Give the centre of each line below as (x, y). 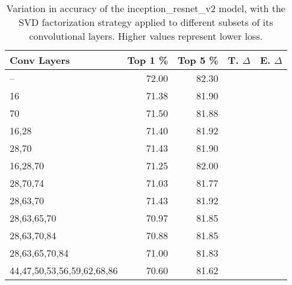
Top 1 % (148, 60)
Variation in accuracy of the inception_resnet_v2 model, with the (146, 8)
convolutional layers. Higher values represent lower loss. (146, 36)
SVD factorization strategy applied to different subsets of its (146, 22)
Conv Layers (40, 60)
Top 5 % (198, 60)
